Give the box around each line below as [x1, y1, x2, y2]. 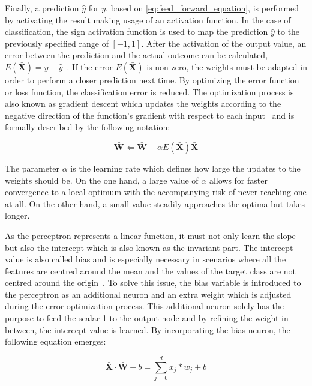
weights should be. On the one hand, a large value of [5, 173, 199, 186]
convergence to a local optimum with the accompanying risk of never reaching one [5, 185, 307, 198]
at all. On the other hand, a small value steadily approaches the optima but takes [5, 197, 305, 210]
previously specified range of [5, 37, 109, 49]
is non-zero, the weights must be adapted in [146, 60, 307, 73]
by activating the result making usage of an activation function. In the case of [5, 13, 291, 26]
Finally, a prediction [5, 2, 79, 14]
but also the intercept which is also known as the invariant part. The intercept [5, 241, 293, 253]
